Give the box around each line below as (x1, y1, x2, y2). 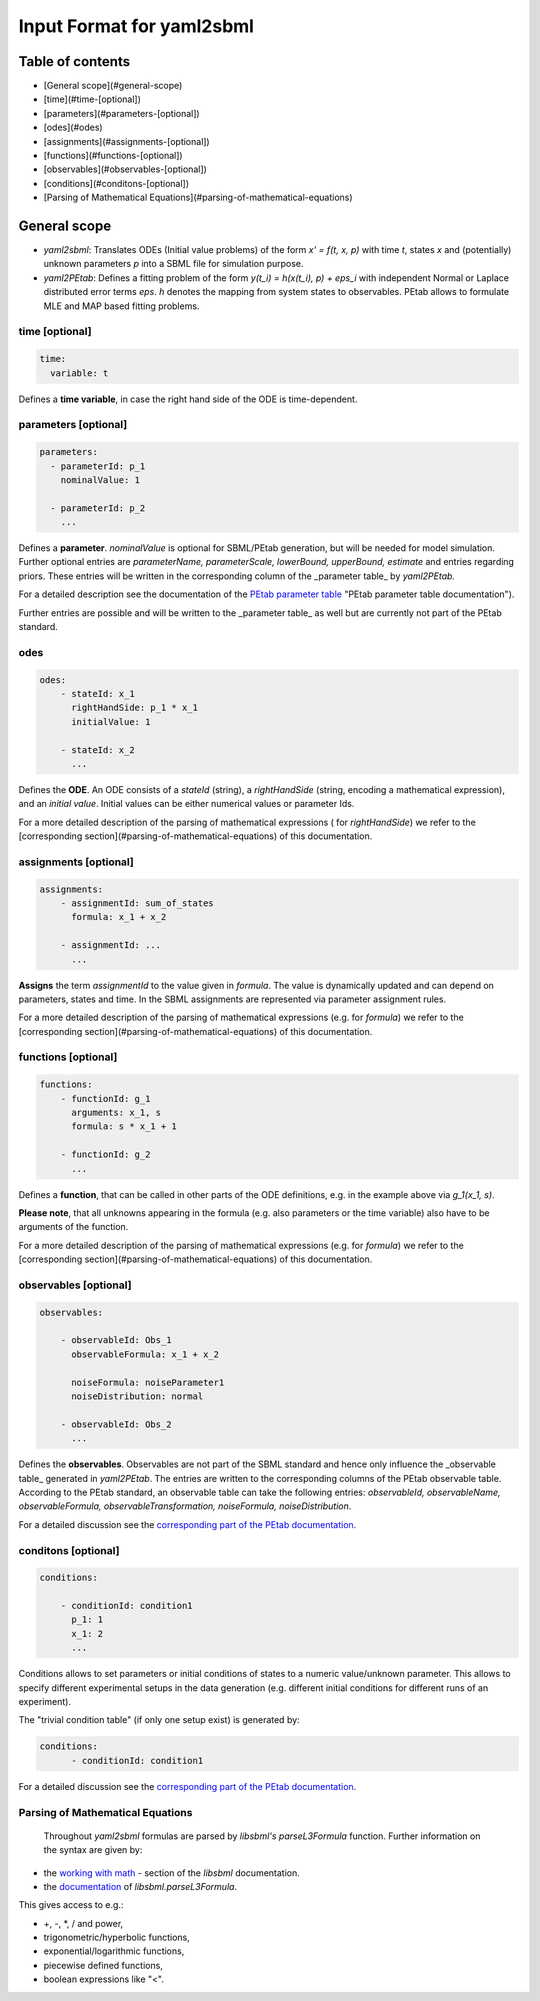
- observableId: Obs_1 (60, 1335, 172, 1346)
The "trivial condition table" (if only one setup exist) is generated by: (18, 1714, 300, 1726)
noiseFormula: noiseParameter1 (71, 1376, 225, 1388)
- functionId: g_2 (60, 1149, 151, 1160)
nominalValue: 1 (60, 474, 140, 485)
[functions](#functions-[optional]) (43, 150, 184, 162)
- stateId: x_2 (60, 744, 135, 755)
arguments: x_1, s (71, 1107, 162, 1119)
